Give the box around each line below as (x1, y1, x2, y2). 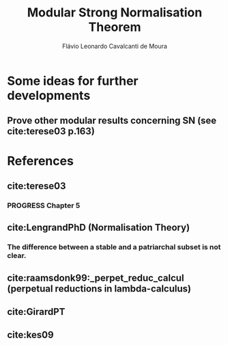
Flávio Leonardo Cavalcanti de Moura (62, 42, 167, 50)
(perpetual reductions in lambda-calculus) (7, 283, 191, 294)
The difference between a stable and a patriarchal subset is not (7, 242, 221, 252)
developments (7, 88, 91, 103)
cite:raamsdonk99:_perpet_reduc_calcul (7, 272, 184, 283)
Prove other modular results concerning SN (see (7, 115, 217, 127)
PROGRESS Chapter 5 (7, 201, 81, 210)
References (7, 153, 74, 168)
